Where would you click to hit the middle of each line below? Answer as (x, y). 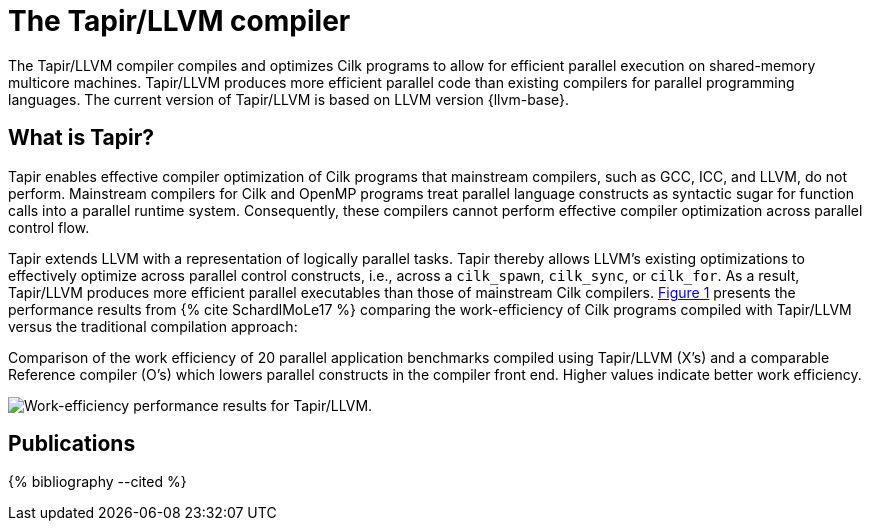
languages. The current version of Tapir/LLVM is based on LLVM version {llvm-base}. (289, 99)
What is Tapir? (81, 138)
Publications (72, 444)
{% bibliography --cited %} (97, 482)
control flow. (49, 227)
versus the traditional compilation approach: (153, 326)
